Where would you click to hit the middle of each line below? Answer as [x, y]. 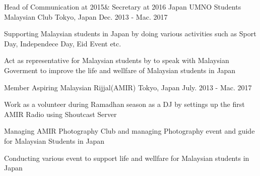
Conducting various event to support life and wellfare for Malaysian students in [127, 158]
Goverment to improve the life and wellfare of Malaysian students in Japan [120, 70]
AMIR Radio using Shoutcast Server [60, 114]
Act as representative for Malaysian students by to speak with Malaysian [117, 60]
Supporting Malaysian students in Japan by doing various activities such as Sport [130, 34]
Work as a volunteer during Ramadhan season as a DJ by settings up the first [124, 104]
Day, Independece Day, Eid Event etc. [63, 43]
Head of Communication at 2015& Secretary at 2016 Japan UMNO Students [123, 7]
